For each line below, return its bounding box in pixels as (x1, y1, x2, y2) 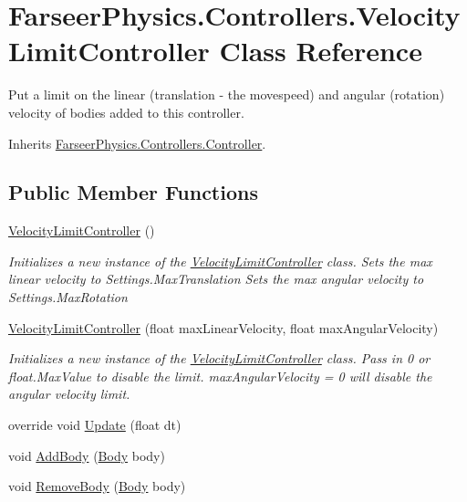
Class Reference (219, 32, 422, 69)
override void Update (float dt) (8, 415, 182, 434)
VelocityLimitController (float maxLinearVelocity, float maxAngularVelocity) (8, 318, 439, 337)
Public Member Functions (8, 178, 258, 206)
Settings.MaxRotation (8, 288, 128, 307)
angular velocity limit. (8, 384, 130, 403)
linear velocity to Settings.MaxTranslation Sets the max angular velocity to (8, 269, 424, 288)
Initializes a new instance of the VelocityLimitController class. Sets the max (8, 251, 432, 270)
